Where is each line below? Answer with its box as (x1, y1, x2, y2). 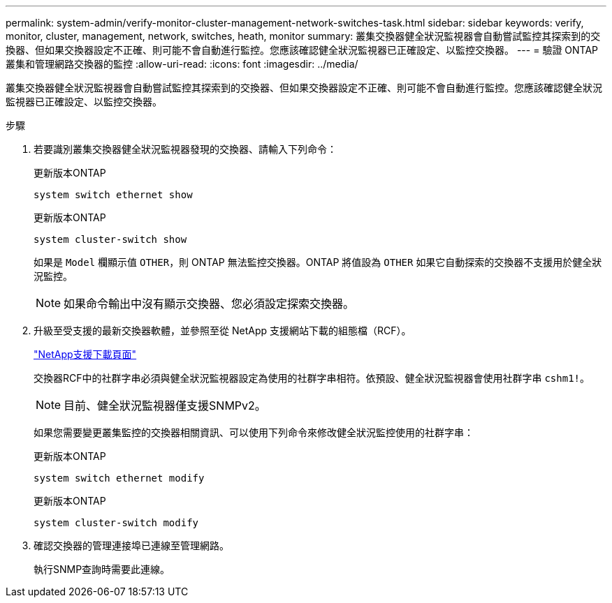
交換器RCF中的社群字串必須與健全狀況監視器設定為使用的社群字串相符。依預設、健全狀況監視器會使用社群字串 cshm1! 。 (34, 372, 590, 384)
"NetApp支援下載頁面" (34, 348, 137, 360)
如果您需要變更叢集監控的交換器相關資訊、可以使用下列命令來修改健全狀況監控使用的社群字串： (34, 426, 474, 438)
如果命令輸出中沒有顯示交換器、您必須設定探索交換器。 (64, 297, 355, 311)
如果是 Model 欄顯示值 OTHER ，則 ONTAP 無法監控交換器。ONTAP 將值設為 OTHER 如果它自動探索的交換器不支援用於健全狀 (34, 256, 602, 268)
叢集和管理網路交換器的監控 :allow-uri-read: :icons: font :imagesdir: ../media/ (6, 58, 358, 70)
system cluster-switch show (34, 234, 187, 245)
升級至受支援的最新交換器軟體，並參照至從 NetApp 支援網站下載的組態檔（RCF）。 (34, 325, 411, 336)
